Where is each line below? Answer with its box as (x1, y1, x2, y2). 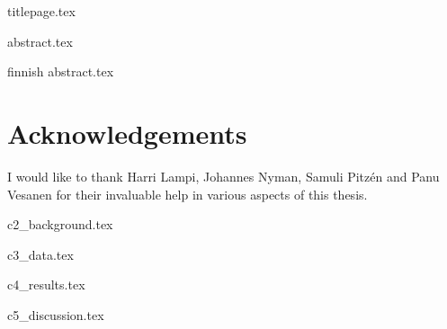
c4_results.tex (7, 275, 85, 294)
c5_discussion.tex (7, 305, 104, 324)
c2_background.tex (7, 215, 113, 234)
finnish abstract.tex (7, 62, 114, 81)
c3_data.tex (7, 245, 74, 263)
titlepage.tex (7, 2, 76, 20)
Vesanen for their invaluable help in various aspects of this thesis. (7, 184, 368, 203)
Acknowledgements (7, 114, 247, 151)
